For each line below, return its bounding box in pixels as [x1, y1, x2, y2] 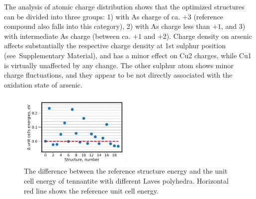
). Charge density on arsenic [166, 30, 252, 41]
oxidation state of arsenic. [4, 79, 83, 90]
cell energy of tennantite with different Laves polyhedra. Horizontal [24, 176, 229, 186]
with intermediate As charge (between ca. [4, 30, 131, 41]
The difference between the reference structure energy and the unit [24, 166, 228, 176]
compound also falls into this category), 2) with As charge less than [4, 21, 210, 31]
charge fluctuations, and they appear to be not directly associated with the [4, 70, 233, 80]
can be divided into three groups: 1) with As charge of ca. [4, 11, 180, 21]
